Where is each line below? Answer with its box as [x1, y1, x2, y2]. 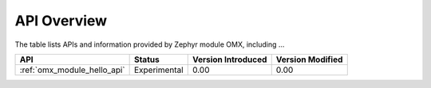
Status [133, 54, 160, 65]
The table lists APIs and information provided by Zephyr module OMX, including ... [14, 40, 285, 49]
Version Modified [275, 54, 343, 65]
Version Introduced [192, 54, 267, 65]
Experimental [133, 64, 184, 75]
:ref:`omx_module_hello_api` [19, 64, 125, 75]
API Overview [14, 12, 108, 29]
